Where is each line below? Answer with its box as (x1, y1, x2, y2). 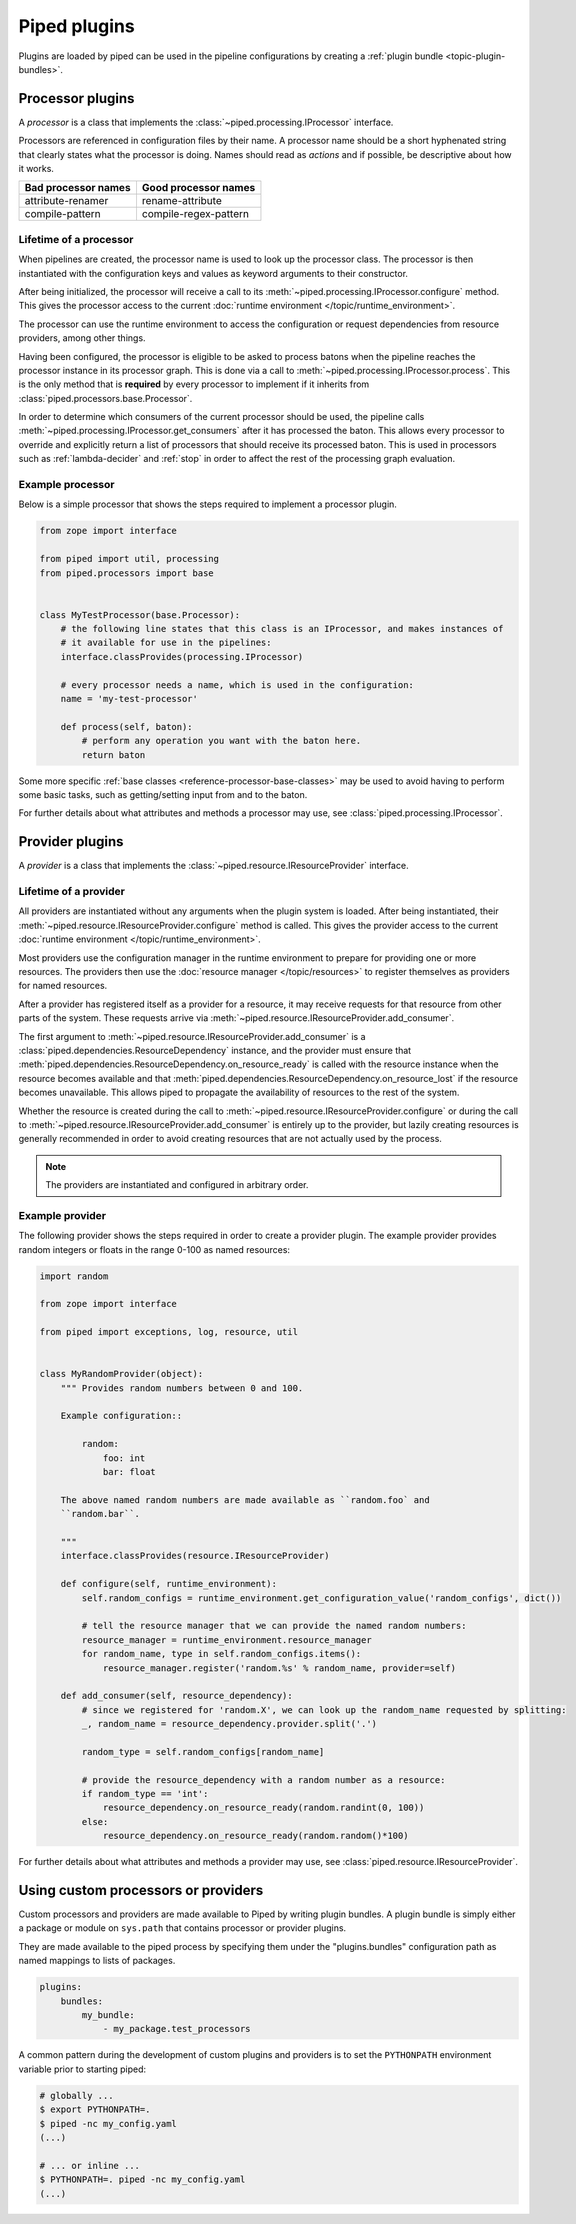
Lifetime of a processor (18, 232, 134, 246)
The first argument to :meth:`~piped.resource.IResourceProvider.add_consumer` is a (18, 1030, 366, 1042)
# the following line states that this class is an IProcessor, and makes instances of (60, 623, 504, 635)
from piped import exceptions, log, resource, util (39, 1326, 299, 1338)
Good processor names (141, 181, 256, 195)
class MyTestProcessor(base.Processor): (39, 609, 240, 620)
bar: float (102, 1466, 157, 1478)
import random (39, 1270, 109, 1282)
